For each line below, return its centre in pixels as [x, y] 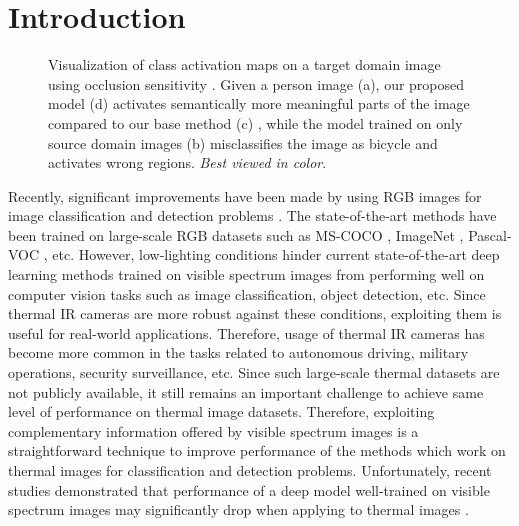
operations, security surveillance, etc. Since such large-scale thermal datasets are [254, 372]
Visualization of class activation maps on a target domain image [244, 64]
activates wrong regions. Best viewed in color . [187, 162]
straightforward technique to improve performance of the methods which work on [257, 450]
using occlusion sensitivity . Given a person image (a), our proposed [256, 83]
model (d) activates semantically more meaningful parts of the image [259, 103]
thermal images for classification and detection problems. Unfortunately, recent [250, 470]
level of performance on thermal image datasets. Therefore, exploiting [221, 411]
